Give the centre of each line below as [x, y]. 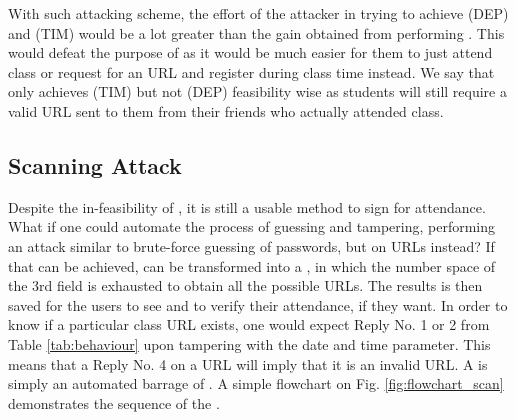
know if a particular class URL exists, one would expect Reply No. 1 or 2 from [249, 324]
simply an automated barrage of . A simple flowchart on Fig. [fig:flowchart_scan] [256, 383]
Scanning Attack [95, 164]
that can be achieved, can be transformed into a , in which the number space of [252, 265]
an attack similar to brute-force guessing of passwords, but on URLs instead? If [251, 245]
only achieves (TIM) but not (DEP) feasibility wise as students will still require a [257, 91]
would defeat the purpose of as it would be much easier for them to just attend [250, 52]
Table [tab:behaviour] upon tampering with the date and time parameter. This [249, 343]
